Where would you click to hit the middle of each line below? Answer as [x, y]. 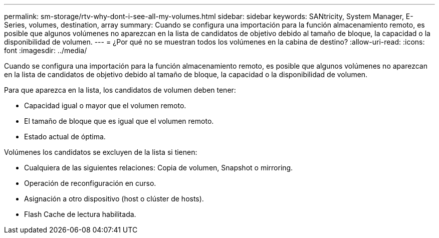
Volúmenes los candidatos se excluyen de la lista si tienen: [101, 152]
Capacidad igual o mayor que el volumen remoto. [105, 105]
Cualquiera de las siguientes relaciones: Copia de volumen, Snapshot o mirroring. [159, 168]
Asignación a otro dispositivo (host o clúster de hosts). [114, 199]
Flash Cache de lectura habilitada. [80, 214]
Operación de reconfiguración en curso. [90, 183]
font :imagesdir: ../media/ [46, 50]
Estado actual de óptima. [65, 137]
